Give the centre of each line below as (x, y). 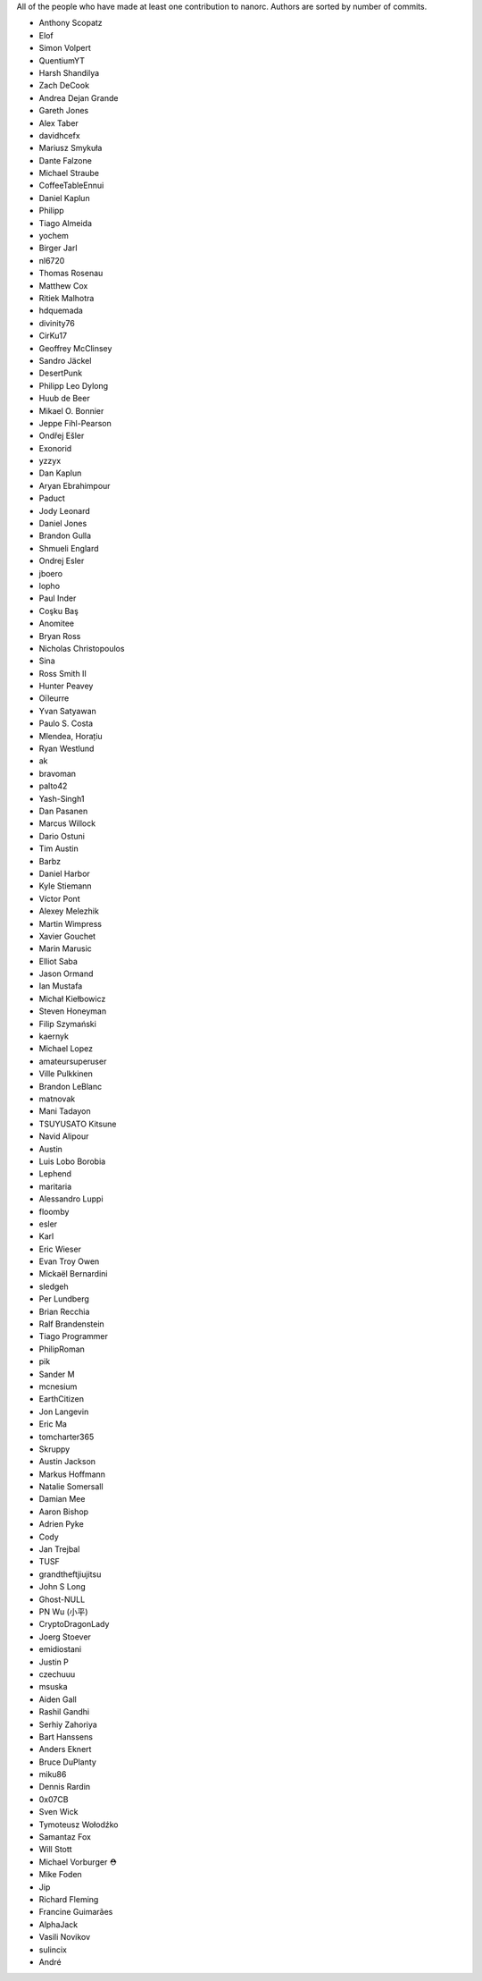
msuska (53, 1687)
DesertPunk (61, 373)
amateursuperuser (73, 1061)
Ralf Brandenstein (71, 1324)
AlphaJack (58, 1924)
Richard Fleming (69, 1899)
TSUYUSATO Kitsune (78, 1124)
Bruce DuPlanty (68, 1762)
